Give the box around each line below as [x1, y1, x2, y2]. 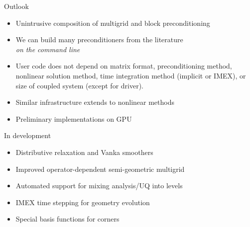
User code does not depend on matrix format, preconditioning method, [15, 61, 232, 71]
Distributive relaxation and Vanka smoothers [15, 147, 153, 157]
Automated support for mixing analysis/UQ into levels [15, 180, 183, 191]
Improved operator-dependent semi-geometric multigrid [15, 163, 185, 174]
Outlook [4, 1, 29, 11]
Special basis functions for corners [15, 214, 120, 224]
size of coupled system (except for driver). [15, 80, 144, 90]
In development [4, 130, 51, 141]
